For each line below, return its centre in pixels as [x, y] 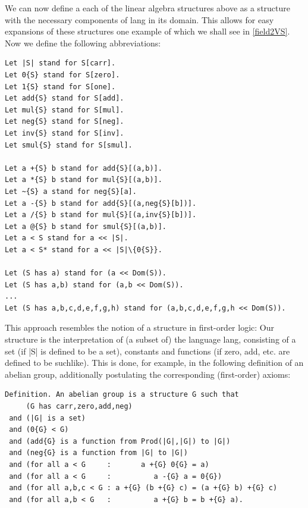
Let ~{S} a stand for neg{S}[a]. [71, 191]
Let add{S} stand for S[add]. [65, 98]
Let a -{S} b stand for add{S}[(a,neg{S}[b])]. [101, 203]
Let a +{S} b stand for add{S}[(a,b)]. [84, 168]
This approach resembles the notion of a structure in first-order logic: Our [139, 327]
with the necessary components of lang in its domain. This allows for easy [139, 19]
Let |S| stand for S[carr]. [60, 63]
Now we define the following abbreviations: [83, 43]
